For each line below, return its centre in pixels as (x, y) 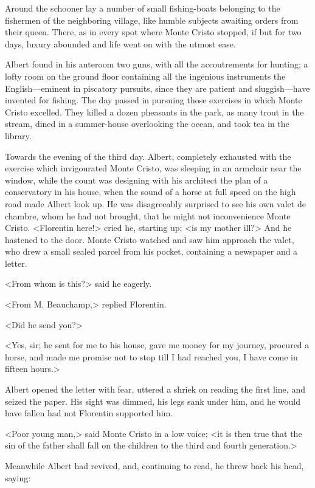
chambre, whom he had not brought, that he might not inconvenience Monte (148, 215)
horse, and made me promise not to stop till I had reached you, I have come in (151, 356)
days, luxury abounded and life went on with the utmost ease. (120, 43)
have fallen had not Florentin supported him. (89, 413)
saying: (18, 477)
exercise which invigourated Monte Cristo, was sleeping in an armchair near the (153, 168)
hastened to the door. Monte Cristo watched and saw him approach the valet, (150, 239)
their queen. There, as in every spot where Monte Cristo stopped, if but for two (153, 32)
